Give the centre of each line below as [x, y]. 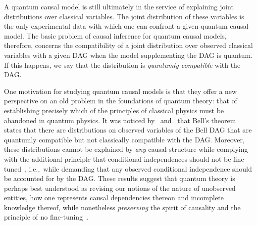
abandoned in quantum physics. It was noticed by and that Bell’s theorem [120, 120]
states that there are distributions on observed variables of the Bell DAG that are [128, 130]
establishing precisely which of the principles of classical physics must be [114, 110]
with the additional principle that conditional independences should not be [118, 158]
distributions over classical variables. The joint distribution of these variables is [124, 16]
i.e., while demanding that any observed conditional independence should [140, 168]
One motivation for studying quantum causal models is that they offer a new [121, 91]
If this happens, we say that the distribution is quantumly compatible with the [122, 65]
